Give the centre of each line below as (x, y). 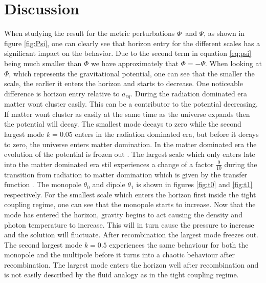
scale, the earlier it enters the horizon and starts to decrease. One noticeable (124, 83)
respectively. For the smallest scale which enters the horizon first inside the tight (130, 194)
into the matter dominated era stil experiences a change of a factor (109, 164)
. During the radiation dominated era (189, 93)
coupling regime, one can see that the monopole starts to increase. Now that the (130, 204)
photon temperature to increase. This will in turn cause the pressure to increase (129, 224)
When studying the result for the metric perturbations (90, 33)
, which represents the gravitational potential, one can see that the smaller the (132, 73)
